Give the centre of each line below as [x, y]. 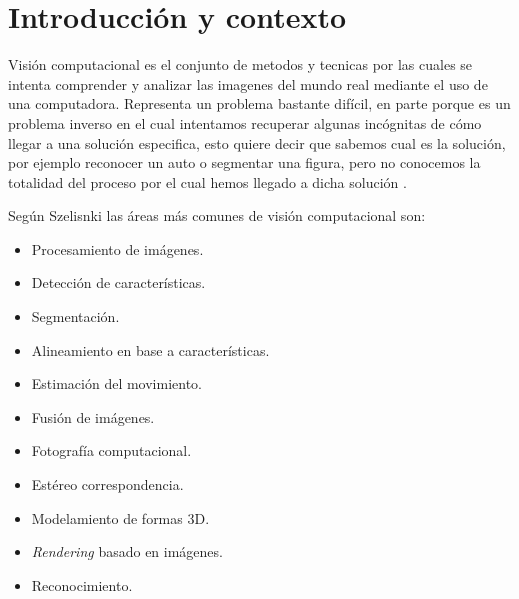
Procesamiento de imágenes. [117, 248]
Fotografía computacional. [111, 450]
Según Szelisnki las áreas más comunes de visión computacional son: [217, 215]
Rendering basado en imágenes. [127, 551]
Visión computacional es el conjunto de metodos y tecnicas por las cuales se [240, 64]
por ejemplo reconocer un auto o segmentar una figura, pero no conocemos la [244, 162]
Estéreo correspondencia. [107, 484]
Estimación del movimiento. [117, 383]
